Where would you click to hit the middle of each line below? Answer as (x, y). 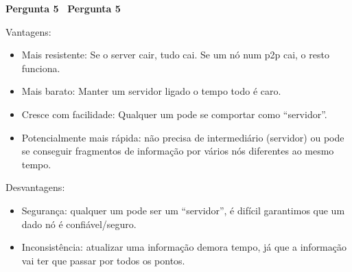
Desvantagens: (35, 187)
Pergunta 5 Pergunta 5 (63, 8)
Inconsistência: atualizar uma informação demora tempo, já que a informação (184, 247)
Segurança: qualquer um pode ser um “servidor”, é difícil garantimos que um (183, 210)
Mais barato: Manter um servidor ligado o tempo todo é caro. (151, 91)
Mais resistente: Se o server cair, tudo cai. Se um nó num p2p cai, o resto (175, 55)
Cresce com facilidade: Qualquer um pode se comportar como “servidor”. (174, 114)
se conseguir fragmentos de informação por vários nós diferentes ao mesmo (178, 151)
